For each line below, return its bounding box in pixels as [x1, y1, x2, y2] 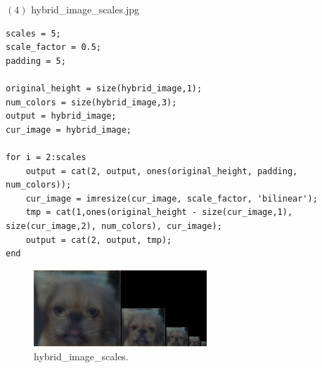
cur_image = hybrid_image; [6, 124, 131, 135]
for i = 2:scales [6, 152, 86, 162]
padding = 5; [6, 55, 66, 66]
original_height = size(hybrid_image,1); [6, 83, 202, 93]
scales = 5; [6, 28, 61, 39]
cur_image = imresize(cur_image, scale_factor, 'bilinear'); [25, 193, 318, 204]
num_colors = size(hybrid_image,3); [6, 97, 177, 107]
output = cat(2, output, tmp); [25, 235, 172, 245]
